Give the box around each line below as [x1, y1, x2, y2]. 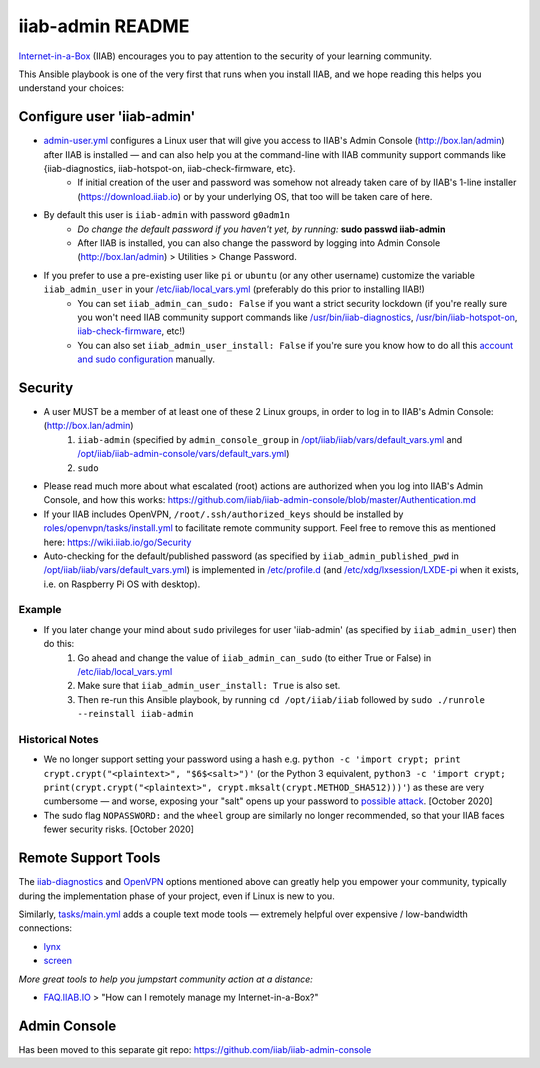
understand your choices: [18, 82, 125, 94]
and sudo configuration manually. [77, 353, 215, 365]
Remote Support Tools [18, 850, 161, 867]
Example [18, 603, 62, 617]
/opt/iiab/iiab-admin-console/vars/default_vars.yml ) [77, 448, 290, 460]
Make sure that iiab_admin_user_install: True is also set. [77, 680, 341, 692]
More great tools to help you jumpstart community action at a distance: [18, 973, 314, 985]
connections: [18, 922, 73, 934]
